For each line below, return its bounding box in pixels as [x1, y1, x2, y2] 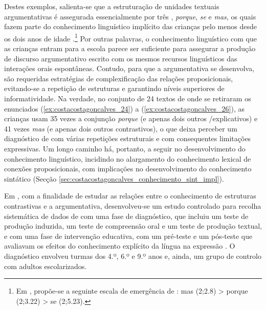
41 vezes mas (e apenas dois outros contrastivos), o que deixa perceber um [4, 123, 237, 134]
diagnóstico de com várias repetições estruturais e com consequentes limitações [4, 133, 251, 144]
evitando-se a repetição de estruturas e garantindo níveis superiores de [4, 83, 225, 94]
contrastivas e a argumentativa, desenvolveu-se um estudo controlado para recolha [4, 200, 261, 211]
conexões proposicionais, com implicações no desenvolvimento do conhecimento [4, 163, 252, 174]
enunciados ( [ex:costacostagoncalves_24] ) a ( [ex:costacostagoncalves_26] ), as [4, 103, 245, 114]
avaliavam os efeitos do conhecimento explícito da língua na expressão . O [4, 240, 235, 251]
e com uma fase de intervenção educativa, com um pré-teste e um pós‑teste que [4, 230, 253, 241]
